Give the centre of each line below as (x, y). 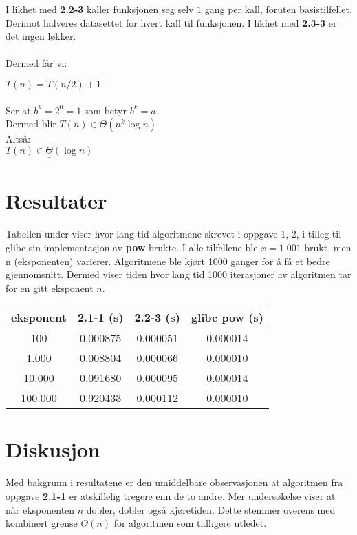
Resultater (56, 201)
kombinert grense (42, 523)
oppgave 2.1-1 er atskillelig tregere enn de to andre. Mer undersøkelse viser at (171, 496)
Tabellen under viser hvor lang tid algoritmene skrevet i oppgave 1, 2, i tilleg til (174, 234)
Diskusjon (53, 449)
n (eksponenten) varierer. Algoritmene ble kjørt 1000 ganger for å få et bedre (168, 261)
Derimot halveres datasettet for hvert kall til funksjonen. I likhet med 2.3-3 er (171, 22)
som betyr (105, 110)
